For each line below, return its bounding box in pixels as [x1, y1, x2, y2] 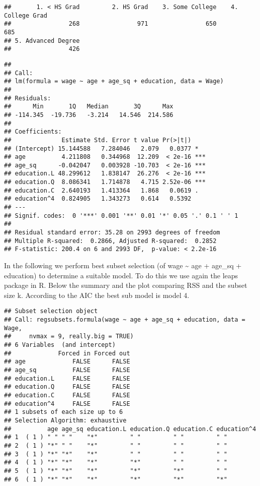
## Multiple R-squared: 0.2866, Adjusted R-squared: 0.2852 [4, 237, 217, 245]
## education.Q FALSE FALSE [4, 383, 130, 391]
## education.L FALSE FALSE [4, 375, 130, 382]
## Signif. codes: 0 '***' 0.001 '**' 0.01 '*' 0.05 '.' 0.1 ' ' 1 [4, 212, 238, 219]
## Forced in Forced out [4, 349, 130, 357]
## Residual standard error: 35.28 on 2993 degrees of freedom [4, 229, 220, 236]
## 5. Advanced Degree [4, 37, 80, 44]
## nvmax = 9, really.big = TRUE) [4, 333, 134, 340]
